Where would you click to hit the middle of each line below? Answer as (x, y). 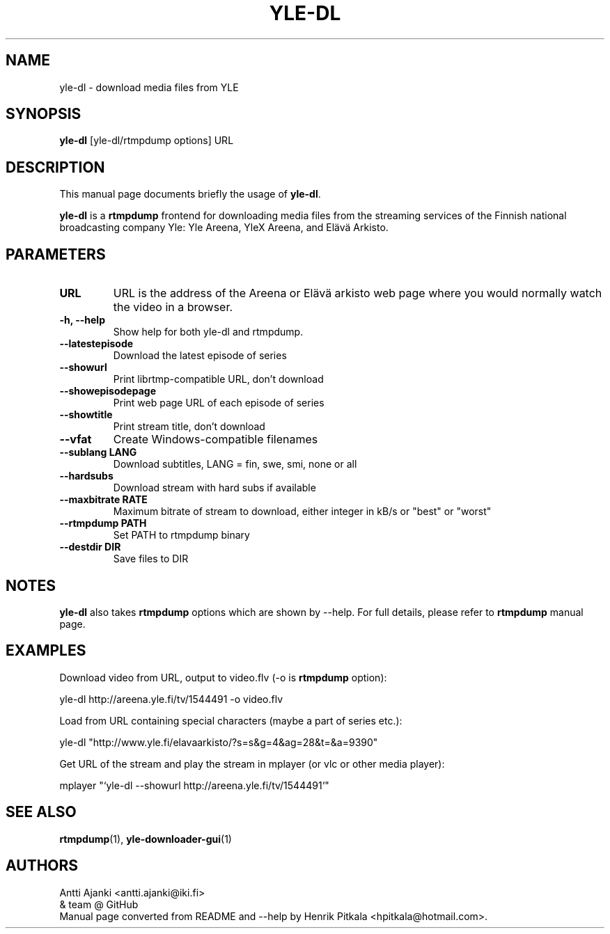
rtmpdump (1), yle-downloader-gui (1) (146, 839)
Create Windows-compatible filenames (216, 440)
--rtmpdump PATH (103, 523)
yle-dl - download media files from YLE (149, 87)
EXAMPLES (46, 651)
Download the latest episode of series (200, 356)
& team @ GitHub (99, 904)
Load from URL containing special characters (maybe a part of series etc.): (231, 720)
